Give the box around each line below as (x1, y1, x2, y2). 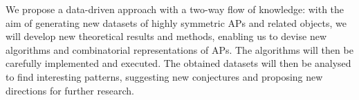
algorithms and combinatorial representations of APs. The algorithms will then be (6, 42, 353, 57)
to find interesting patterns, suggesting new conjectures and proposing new (6, 69, 323, 83)
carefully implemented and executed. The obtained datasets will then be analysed (6, 56, 351, 70)
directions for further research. (6, 83, 134, 97)
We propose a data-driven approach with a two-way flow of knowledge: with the (6, 2, 344, 16)
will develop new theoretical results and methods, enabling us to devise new (6, 29, 327, 43)
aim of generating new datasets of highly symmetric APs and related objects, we (6, 15, 347, 30)
